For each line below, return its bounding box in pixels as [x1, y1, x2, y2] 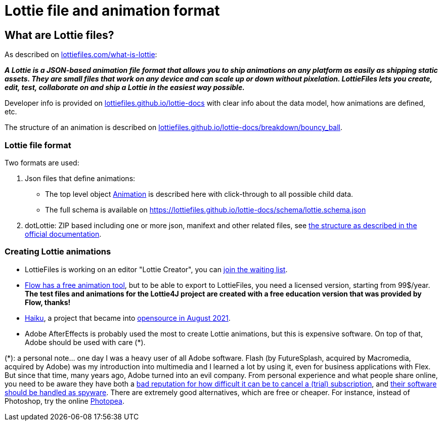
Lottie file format [5, 140, 71, 150]
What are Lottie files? [5, 28, 114, 41]
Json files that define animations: [25, 174, 136, 183]
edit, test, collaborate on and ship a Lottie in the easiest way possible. [5, 83, 245, 92]
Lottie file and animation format [5, 2, 220, 19]
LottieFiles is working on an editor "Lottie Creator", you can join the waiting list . [25, 265, 288, 274]
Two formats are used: [5, 158, 79, 167]
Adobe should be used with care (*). [25, 337, 146, 347]
